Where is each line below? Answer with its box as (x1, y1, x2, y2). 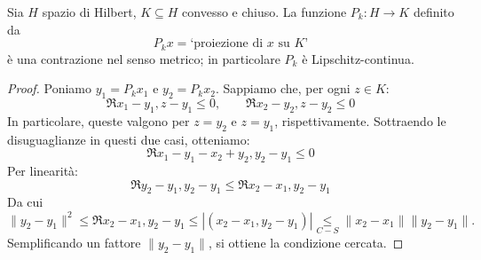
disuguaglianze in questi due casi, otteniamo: (7, 130, 250, 148)
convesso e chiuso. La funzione (182, 3, 347, 20)
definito (413, 3, 454, 20)
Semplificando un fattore (7, 232, 141, 251)
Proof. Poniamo (7, 79, 92, 98)
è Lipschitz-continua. (302, 49, 414, 67)
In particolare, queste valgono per (7, 111, 190, 130)
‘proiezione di (190, 37, 264, 51)
